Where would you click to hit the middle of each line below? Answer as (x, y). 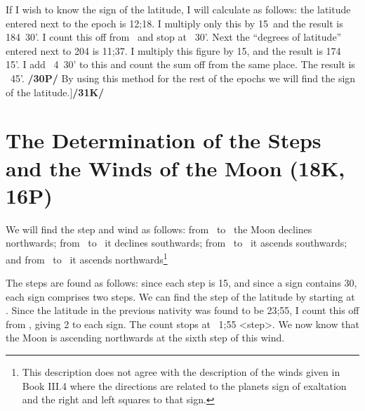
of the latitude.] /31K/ (55, 92)
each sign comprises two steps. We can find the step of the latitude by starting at (180, 296)
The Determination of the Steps (164, 140)
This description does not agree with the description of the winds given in (181, 372)
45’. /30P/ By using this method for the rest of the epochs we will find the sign (183, 78)
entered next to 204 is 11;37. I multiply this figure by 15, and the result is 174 (173, 50)
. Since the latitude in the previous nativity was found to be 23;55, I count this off (182, 310)
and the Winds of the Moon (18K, (175, 168)
